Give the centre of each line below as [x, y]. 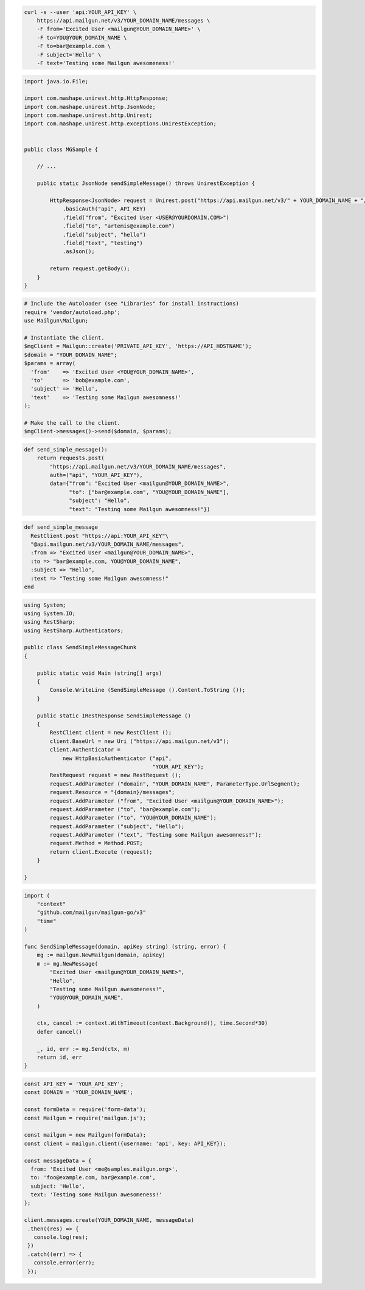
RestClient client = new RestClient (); [111, 733]
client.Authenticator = [85, 750]
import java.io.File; [56, 81]
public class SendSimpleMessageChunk [80, 647]
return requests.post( [71, 458]
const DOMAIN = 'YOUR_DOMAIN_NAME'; [79, 1093]
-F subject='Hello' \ [69, 54]
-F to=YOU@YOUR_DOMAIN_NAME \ [82, 37]
